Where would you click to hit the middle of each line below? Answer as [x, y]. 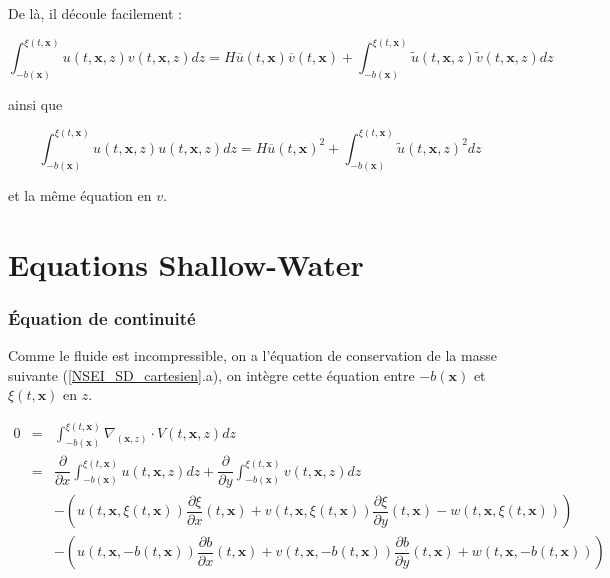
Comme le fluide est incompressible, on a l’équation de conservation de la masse [252, 354]
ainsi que [35, 103]
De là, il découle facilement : [95, 13]
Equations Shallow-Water [186, 263]
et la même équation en [80, 194]
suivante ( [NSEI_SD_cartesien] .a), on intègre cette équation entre [211, 374]
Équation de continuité [102, 317]
